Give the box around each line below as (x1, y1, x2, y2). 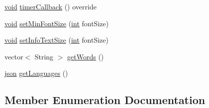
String (34, 51, 54, 61)
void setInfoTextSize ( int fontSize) (4, 35, 108, 45)
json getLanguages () (4, 68, 68, 78)
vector (4, 51, 23, 61)
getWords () (67, 51, 104, 61)
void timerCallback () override (4, 1, 97, 11)
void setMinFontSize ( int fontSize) (4, 18, 109, 28)
